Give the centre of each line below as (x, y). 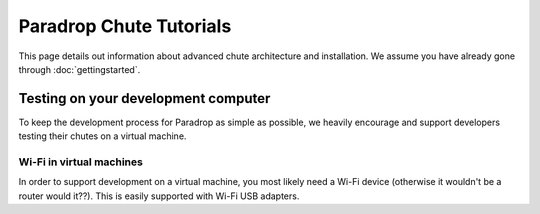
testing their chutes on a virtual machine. (102, 136)
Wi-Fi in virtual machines (81, 162)
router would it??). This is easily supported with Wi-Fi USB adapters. (159, 196)
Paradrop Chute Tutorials (125, 26)
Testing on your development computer (144, 98)
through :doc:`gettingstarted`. (79, 69)
